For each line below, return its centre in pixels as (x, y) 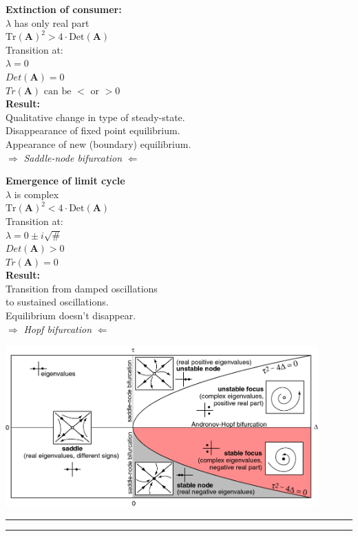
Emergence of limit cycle (65, 181)
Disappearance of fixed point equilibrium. (93, 130)
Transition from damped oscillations (82, 288)
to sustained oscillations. (57, 302)
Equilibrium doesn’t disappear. (71, 315)
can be (57, 91)
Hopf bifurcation (58, 329)
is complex (36, 194)
